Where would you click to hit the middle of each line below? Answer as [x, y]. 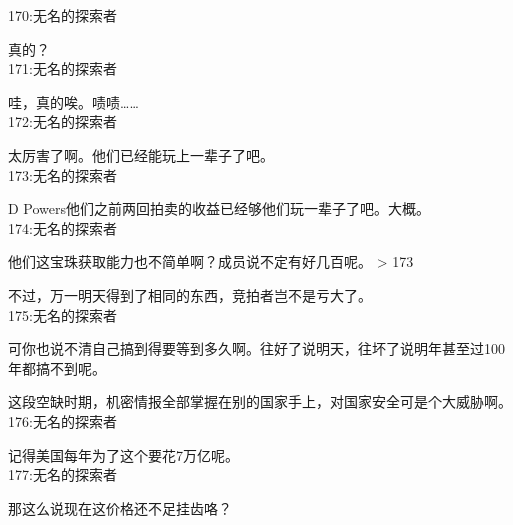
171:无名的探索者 [62, 68]
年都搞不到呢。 [57, 367]
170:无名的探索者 [62, 15]
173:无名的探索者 [62, 174]
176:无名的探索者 [62, 420]
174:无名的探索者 [62, 227]
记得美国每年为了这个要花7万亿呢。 [123, 454]
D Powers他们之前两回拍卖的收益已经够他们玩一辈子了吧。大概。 [219, 208]
